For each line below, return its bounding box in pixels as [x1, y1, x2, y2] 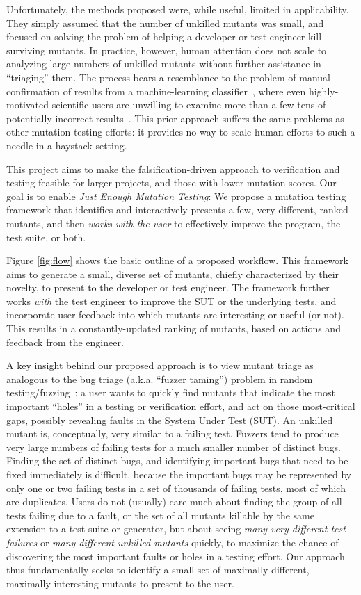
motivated [6, 97, 49, 112]
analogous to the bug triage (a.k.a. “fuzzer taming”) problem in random [6, 371, 313, 386]
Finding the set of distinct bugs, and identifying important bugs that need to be [6, 453, 348, 468]
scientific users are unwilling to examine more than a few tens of [51, 97, 326, 112]
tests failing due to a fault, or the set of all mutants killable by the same [6, 507, 314, 522]
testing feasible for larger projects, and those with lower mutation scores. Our [6, 175, 337, 190]
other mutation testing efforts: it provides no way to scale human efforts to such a [6, 124, 355, 139]
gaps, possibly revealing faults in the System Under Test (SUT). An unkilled [6, 412, 333, 427]
